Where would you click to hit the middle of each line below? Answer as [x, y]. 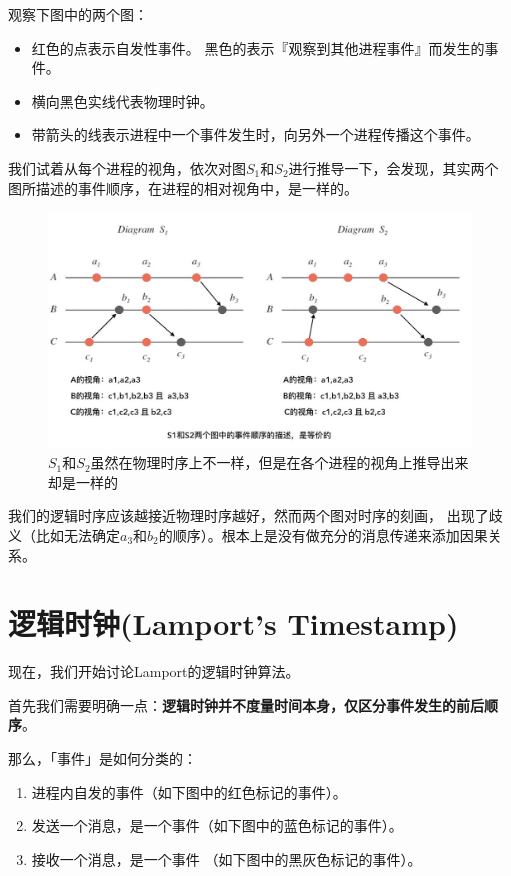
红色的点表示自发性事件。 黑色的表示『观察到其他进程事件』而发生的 [258, 47]
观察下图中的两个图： [78, 14]
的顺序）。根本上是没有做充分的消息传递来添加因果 [323, 534]
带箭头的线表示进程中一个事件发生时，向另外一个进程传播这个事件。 [255, 134]
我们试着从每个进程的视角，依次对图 [127, 167]
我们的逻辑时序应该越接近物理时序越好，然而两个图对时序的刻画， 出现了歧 [255, 515]
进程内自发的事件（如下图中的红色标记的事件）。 [189, 791]
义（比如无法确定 [64, 534]
